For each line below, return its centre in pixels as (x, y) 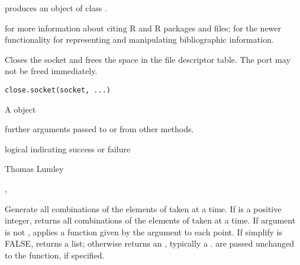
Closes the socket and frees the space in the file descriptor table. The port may (148, 59)
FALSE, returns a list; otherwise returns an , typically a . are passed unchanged (149, 243)
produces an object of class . (56, 8)
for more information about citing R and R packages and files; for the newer (143, 28)
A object (20, 109)
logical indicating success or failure (68, 149)
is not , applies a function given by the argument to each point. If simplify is (143, 232)
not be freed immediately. (51, 71)
